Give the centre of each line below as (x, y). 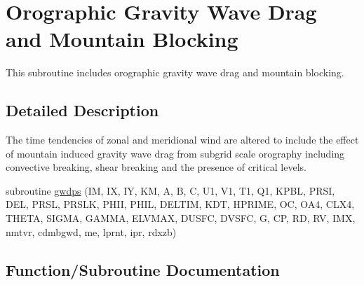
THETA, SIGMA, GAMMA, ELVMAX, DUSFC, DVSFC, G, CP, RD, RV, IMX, (181, 218)
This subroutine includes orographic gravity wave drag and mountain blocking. (175, 72)
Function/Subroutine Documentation (143, 269)
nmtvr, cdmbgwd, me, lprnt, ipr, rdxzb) (91, 231)
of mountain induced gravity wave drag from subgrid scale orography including (175, 153)
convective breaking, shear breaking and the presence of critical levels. (156, 167)
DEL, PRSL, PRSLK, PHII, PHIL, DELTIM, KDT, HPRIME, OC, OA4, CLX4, (180, 204)
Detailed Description (82, 110)
